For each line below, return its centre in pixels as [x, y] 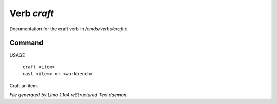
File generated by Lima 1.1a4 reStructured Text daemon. [68, 95]
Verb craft [32, 13]
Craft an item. [24, 85]
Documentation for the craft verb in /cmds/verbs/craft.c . [69, 29]
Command [26, 43]
